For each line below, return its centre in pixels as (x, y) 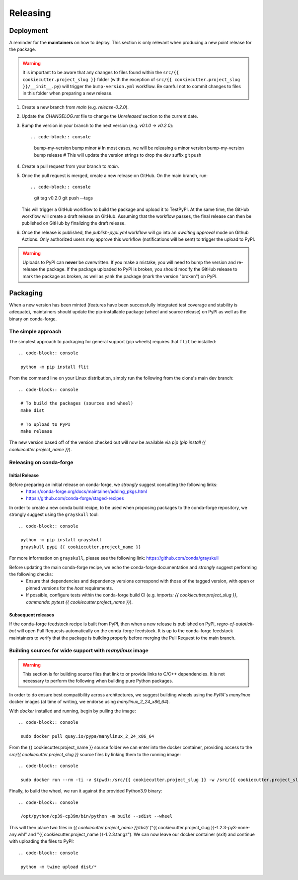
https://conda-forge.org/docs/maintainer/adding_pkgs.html (87, 491)
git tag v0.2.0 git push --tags (64, 198)
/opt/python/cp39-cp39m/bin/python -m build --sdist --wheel (97, 816)
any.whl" (18, 834)
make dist (33, 410)
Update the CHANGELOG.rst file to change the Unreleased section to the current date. (110, 116)
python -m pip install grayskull (61, 540)
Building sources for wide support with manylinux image (79, 651)
